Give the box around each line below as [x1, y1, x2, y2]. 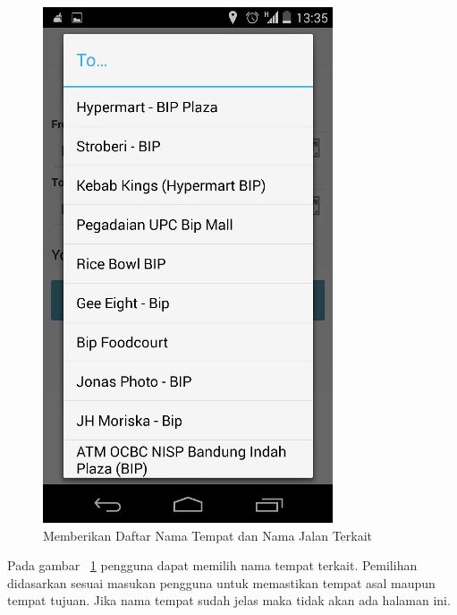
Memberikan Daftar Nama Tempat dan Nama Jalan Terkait [43, 525, 373, 544]
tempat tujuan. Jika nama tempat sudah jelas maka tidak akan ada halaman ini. [7, 591, 451, 610]
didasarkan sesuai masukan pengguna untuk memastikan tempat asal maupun [7, 573, 436, 592]
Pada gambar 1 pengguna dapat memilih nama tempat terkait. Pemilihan [7, 556, 418, 575]
